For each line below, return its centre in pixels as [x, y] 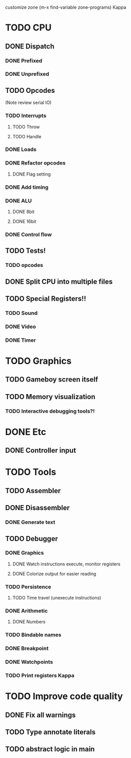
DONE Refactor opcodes [35, 163]
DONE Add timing [27, 187]
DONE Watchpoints [29, 662]
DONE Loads [21, 149]
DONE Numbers [29, 622]
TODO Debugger [32, 539]
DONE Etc [26, 432]
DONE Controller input [41, 450]
